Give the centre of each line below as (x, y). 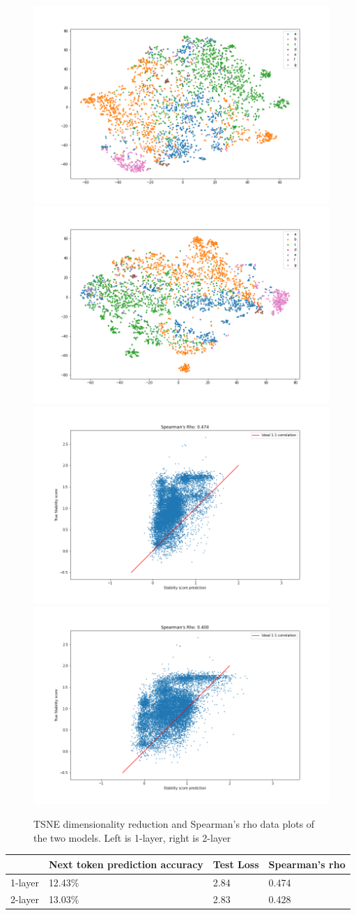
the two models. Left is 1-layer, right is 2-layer (132, 837)
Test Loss (236, 864)
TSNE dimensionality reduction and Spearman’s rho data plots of (174, 824)
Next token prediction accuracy (126, 864)
